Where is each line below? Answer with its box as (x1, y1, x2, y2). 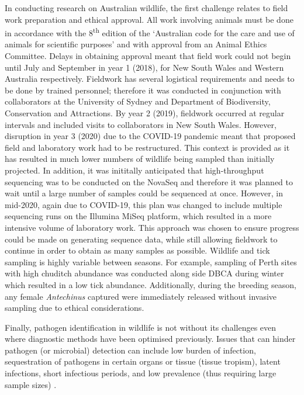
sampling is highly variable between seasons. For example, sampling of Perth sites (5, 255, 297, 268)
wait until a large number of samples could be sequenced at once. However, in (5, 187, 283, 199)
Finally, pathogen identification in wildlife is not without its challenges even (5, 321, 277, 333)
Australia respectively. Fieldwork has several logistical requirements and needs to (5, 72, 295, 85)
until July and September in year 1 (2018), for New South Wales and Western (5, 61, 284, 73)
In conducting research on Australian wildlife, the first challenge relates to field (5, 2, 288, 13)
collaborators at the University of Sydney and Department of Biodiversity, (5, 95, 271, 108)
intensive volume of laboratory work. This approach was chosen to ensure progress (5, 221, 299, 233)
